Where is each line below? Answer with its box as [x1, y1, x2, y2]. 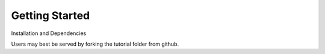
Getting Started [11, 9, 90, 22]
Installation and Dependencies [11, 30, 87, 37]
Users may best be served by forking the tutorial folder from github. [11, 40, 179, 47]
